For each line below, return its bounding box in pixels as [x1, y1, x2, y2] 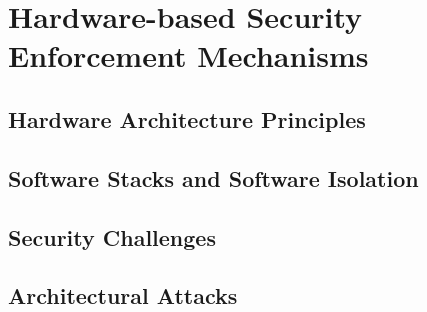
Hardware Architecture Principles [8, 103, 366, 134]
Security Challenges [8, 221, 216, 252]
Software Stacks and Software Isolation [8, 162, 419, 193]
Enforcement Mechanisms [8, 35, 369, 76]
